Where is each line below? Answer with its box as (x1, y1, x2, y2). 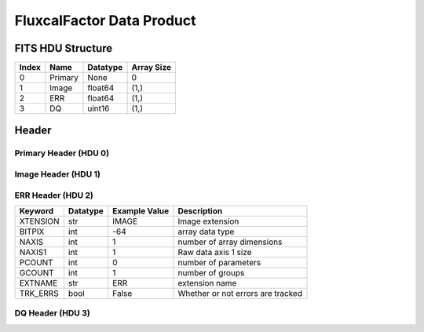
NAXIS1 (19, 246, 47, 257)
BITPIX (19, 226, 45, 237)
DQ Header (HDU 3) (14, 308, 90, 319)
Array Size (131, 62, 172, 73)
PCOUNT (19, 257, 54, 268)
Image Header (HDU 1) (14, 169, 101, 180)
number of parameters (177, 257, 261, 268)
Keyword (19, 205, 54, 216)
